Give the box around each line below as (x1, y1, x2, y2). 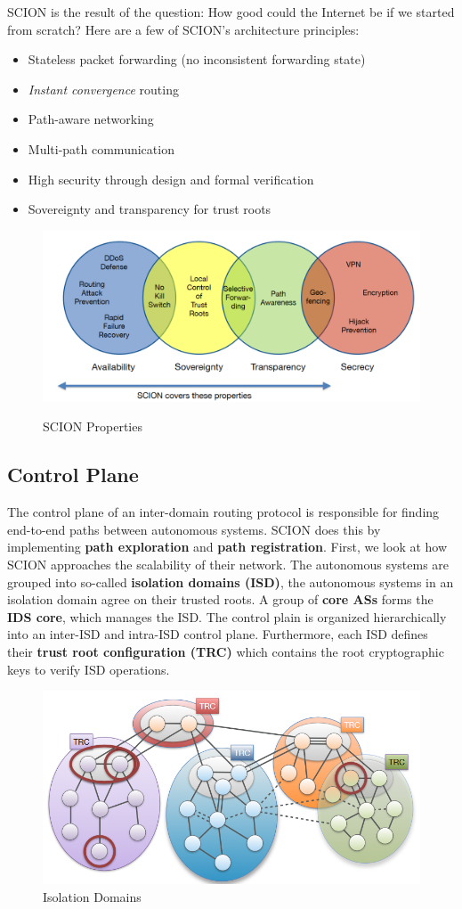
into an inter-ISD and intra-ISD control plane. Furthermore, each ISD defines (7, 625, 428, 643)
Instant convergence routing (28, 79, 179, 98)
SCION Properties (43, 417, 142, 436)
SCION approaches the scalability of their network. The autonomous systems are (7, 555, 450, 574)
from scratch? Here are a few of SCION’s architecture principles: (7, 20, 360, 38)
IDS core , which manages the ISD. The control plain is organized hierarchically (7, 607, 447, 626)
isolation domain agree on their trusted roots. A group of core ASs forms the (7, 590, 434, 609)
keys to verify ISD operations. (7, 659, 170, 678)
